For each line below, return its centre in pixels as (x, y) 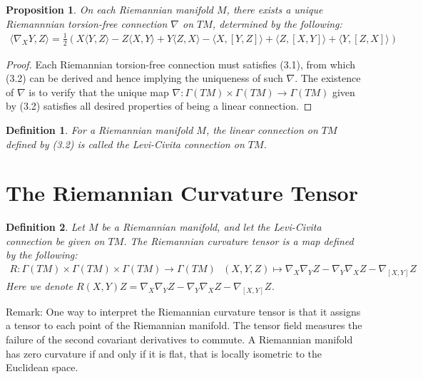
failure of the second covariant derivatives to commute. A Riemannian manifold (179, 339)
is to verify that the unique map (99, 92)
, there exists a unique (275, 9)
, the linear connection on (262, 129)
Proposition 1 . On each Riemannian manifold (109, 9)
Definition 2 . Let (45, 227)
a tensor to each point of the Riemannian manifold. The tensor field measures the (184, 325)
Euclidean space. (42, 367)
